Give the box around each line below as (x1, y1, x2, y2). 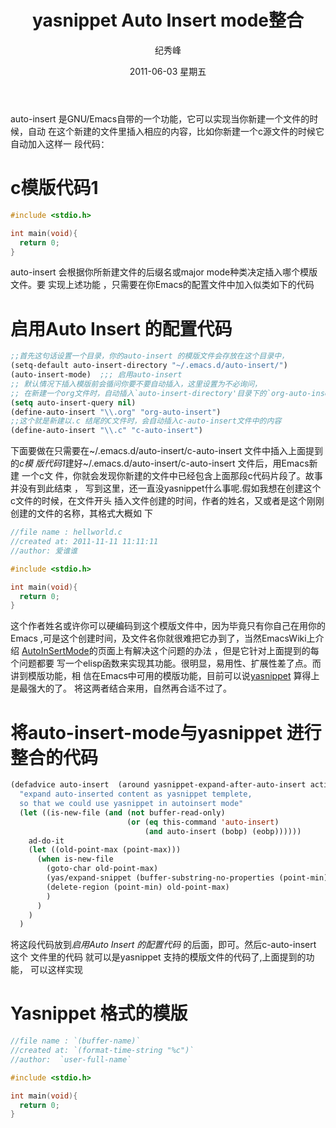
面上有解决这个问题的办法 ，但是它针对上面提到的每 (106, 645, 320, 657)
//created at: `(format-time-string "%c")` (10, 1046, 195, 1056)
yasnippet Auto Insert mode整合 (31, 9, 305, 32)
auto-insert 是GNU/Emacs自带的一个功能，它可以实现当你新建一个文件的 (10, 112, 310, 125)
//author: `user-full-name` (10, 1054, 132, 1065)
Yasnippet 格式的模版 (10, 1002, 188, 1025)
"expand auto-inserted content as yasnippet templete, (19, 789, 253, 800)
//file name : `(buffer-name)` (10, 1036, 141, 1046)
